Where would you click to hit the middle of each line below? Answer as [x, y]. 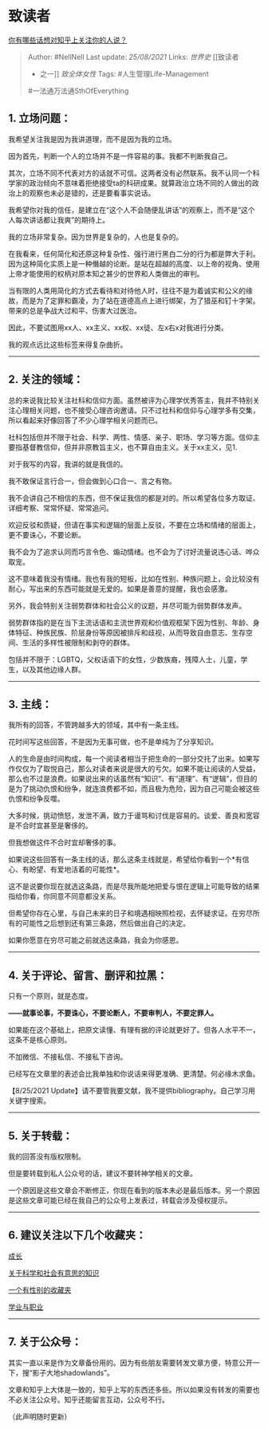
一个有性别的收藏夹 [40, 1289]
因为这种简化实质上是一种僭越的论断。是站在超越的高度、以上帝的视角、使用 [134, 263]
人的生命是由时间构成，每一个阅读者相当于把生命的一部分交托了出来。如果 [130, 759]
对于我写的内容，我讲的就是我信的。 [68, 464]
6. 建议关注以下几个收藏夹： [77, 1236]
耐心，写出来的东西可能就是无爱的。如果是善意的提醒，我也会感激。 [120, 589]
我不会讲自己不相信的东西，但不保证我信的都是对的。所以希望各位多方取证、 [134, 498]
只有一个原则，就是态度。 [50, 996]
